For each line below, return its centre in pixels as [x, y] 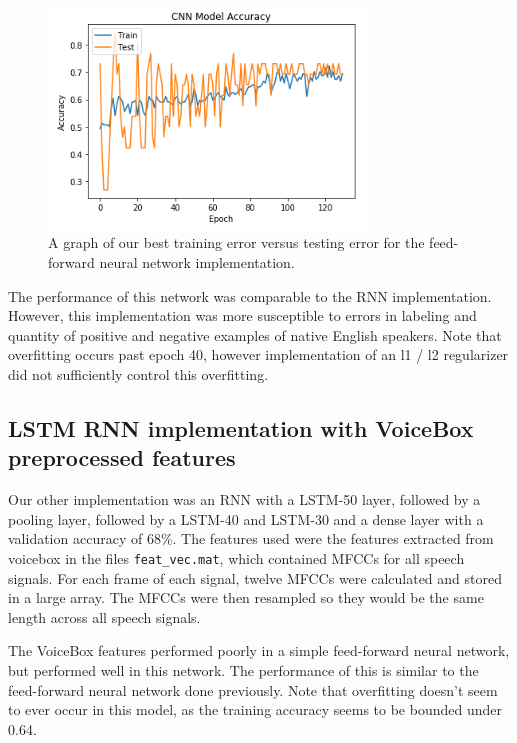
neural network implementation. [197, 261]
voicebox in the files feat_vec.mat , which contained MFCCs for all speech [236, 557]
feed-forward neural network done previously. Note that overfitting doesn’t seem [253, 689]
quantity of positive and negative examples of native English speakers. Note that [255, 334]
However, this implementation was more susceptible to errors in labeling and [242, 315]
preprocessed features [122, 457]
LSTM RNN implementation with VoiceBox [241, 427]
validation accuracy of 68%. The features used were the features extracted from [251, 538]
